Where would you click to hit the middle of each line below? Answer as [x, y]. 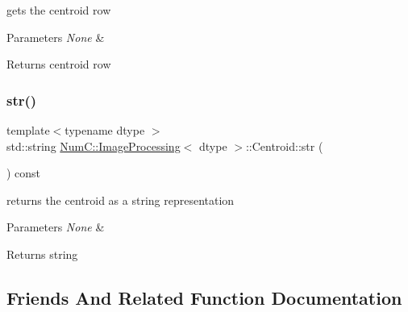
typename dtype [105, 130]
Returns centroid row [59, 64]
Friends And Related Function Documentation [204, 297]
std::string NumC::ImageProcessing [94, 146]
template [28, 130]
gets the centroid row [59, 10]
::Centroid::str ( [284, 146]
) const [24, 173]
